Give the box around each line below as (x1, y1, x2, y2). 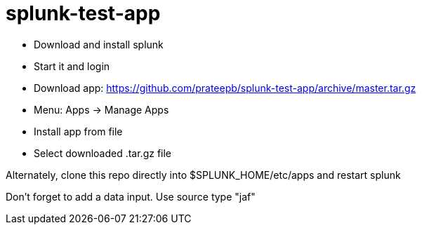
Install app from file (34, 125, 123, 137)
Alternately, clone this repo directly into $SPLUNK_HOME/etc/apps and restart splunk (6, 168, 401, 181)
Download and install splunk (34, 38, 164, 50)
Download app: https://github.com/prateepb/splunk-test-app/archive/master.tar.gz (34, 81, 416, 94)
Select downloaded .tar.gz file (34, 147, 172, 159)
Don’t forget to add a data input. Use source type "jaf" (6, 190, 256, 203)
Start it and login (34, 60, 110, 72)
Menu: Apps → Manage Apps (34, 103, 169, 116)
